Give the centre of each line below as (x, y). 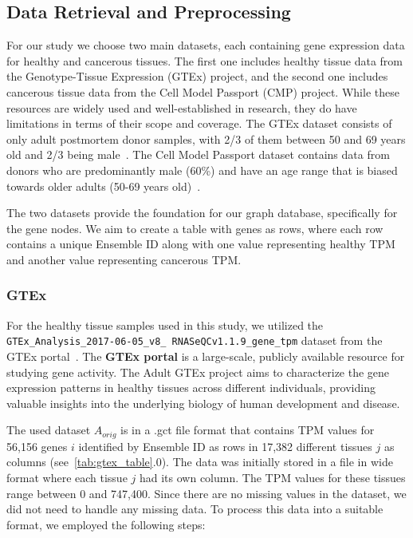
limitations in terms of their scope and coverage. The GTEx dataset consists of (199, 123)
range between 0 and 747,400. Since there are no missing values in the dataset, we (206, 493)
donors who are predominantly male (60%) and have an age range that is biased (202, 170)
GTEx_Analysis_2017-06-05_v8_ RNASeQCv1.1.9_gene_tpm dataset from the (195, 340)
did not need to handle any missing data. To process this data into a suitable (195, 509)
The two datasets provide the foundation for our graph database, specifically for (202, 213)
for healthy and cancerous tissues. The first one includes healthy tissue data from (205, 60)
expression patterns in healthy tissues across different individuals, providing (191, 388)
